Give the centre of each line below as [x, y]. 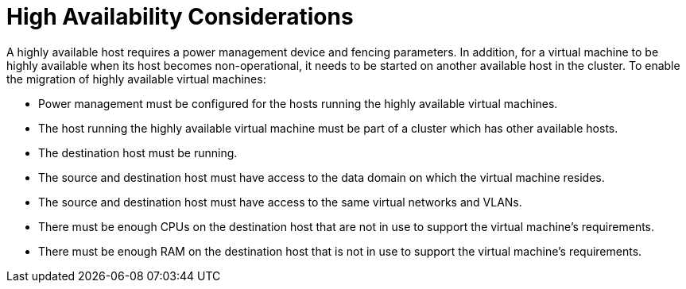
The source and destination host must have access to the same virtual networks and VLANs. [280, 202]
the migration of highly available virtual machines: [136, 79]
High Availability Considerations [180, 17]
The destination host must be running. [138, 152]
